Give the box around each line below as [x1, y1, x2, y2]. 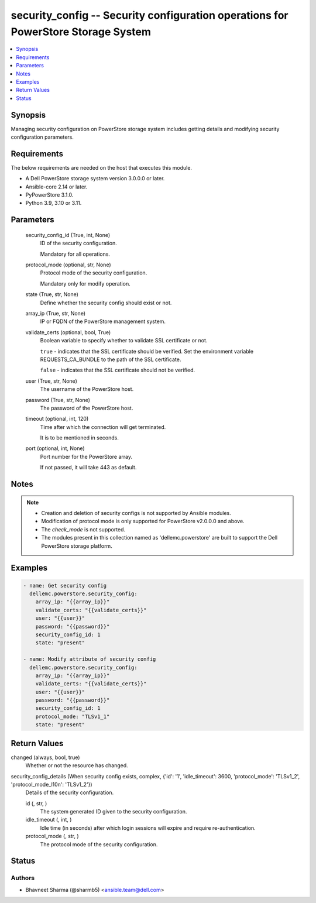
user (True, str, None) [25, 377, 77, 384]
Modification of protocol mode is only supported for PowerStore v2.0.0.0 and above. [41, 518, 245, 525]
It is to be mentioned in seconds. [40, 434, 119, 441]
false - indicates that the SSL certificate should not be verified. [40, 366, 195, 374]
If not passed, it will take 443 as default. [40, 464, 137, 471]
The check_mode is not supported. [41, 526, 126, 533]
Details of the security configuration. [25, 789, 114, 796]
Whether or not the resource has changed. [25, 762, 128, 769]
